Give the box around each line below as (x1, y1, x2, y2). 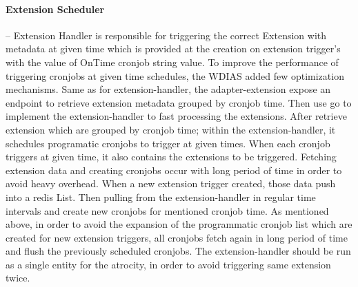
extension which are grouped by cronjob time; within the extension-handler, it (6, 122, 336, 136)
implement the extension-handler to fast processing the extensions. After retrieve (6, 109, 347, 123)
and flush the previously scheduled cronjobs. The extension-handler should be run (6, 244, 351, 258)
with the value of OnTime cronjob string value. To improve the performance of (6, 54, 339, 69)
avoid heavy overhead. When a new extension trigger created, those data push (6, 176, 336, 191)
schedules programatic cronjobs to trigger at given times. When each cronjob (6, 136, 330, 150)
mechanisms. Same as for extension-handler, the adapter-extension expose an (6, 82, 331, 96)
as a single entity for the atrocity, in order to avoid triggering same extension (6, 257, 331, 271)
